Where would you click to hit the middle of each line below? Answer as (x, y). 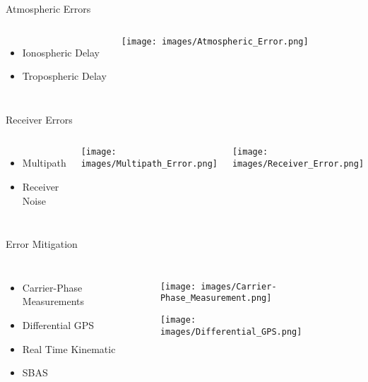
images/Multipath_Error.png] (149, 164)
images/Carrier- (239, 286)
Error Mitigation (42, 244)
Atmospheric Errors (48, 8)
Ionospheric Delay (61, 52)
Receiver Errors (39, 119)
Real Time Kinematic (69, 348)
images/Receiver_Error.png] (298, 164)
